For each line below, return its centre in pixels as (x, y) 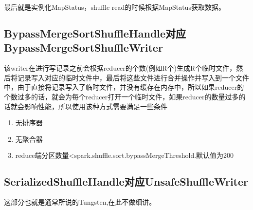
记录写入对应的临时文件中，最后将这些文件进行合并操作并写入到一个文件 (133, 77)
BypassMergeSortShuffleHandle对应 (95, 33)
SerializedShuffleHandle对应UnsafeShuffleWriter (126, 181)
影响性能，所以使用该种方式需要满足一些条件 (96, 106)
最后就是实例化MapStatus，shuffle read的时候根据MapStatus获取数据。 (115, 7)
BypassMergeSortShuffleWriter (83, 48)
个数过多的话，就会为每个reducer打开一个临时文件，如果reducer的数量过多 (121, 96)
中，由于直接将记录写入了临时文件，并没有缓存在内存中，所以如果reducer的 (124, 87)
